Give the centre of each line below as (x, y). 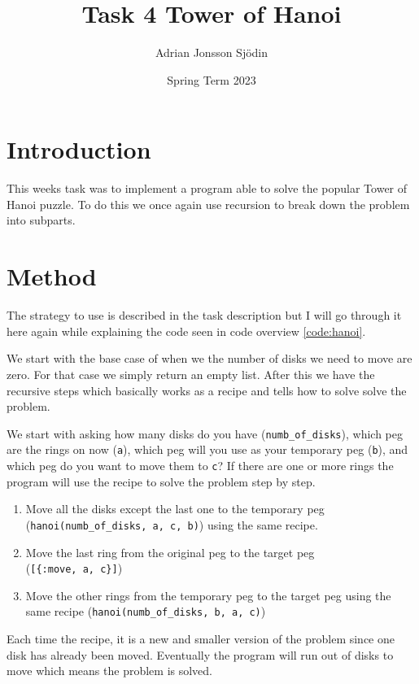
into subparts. (41, 220)
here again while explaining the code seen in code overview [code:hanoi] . (186, 331)
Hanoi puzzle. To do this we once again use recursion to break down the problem (208, 204)
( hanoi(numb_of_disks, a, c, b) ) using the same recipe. (172, 524)
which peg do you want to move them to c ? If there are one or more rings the (200, 466)
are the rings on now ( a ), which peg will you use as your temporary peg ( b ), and (207, 449)
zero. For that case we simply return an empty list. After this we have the (191, 374)
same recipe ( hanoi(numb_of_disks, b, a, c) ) (146, 611)
